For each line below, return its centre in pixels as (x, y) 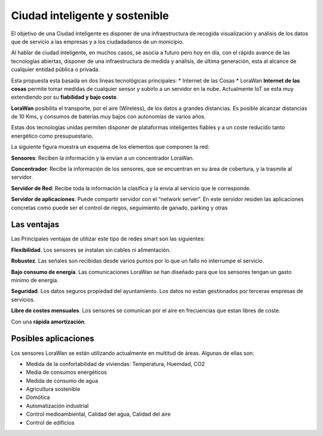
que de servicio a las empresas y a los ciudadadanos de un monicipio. (97, 41)
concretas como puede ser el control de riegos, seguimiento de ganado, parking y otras (119, 208)
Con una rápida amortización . (48, 321)
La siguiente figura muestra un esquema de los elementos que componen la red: (110, 147)
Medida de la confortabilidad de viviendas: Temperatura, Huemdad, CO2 (115, 364)
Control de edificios (50, 422)
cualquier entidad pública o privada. (55, 69)
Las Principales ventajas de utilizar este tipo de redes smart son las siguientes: (108, 239)
